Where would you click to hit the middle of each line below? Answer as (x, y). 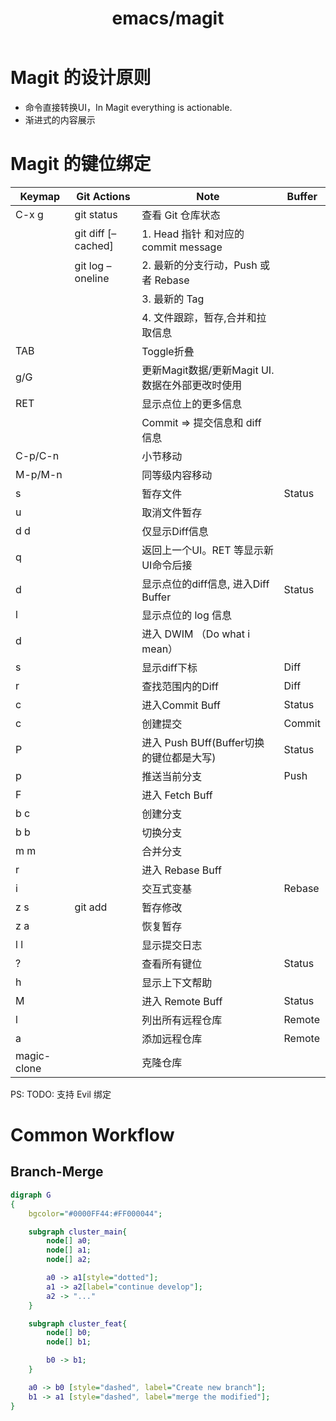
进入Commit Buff (181, 705)
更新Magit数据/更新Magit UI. (208, 370)
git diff (89, 233)
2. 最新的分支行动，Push (199, 265)
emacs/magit (168, 18)
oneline (92, 278)
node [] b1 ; (69, 1342)
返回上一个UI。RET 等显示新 (207, 550)
